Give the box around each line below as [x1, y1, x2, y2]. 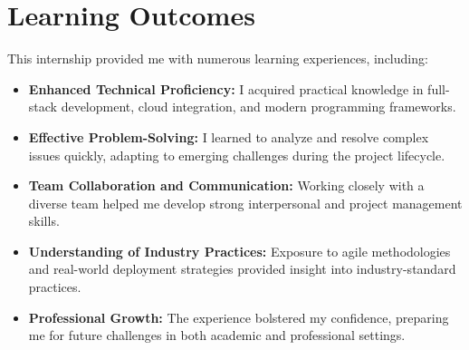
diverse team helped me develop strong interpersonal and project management [28, 193, 463, 212]
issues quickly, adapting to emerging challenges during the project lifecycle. [28, 145, 445, 164]
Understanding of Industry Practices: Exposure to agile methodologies [28, 241, 451, 260]
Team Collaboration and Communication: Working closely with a [28, 176, 425, 195]
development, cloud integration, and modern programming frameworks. [61, 97, 456, 116]
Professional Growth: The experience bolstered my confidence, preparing [28, 307, 449, 326]
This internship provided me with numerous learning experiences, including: [7, 49, 428, 68]
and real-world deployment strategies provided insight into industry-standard [28, 259, 456, 278]
